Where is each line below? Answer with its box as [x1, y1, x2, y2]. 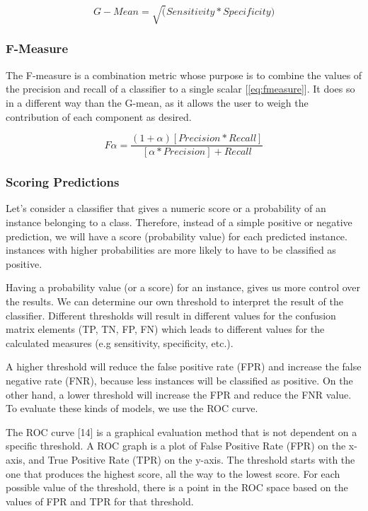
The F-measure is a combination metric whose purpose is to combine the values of [6, 67, 362, 82]
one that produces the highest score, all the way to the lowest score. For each [6, 466, 340, 481]
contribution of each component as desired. [6, 109, 192, 124]
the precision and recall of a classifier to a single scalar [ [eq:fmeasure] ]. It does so [6, 81, 355, 96]
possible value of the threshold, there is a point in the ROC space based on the [6, 480, 348, 495]
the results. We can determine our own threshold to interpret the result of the [6, 293, 343, 308]
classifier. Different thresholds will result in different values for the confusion [6, 307, 336, 322]
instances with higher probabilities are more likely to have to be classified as [6, 242, 336, 257]
